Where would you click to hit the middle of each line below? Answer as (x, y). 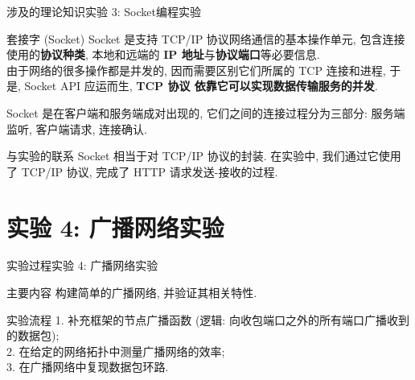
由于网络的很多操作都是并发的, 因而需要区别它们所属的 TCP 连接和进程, (196, 70)
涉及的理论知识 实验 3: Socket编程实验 (104, 11)
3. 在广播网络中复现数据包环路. (88, 367)
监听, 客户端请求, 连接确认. (77, 128)
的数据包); (33, 335)
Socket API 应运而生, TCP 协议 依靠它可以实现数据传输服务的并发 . (201, 86)
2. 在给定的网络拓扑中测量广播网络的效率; (116, 351)
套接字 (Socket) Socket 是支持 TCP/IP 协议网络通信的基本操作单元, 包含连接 (206, 38)
